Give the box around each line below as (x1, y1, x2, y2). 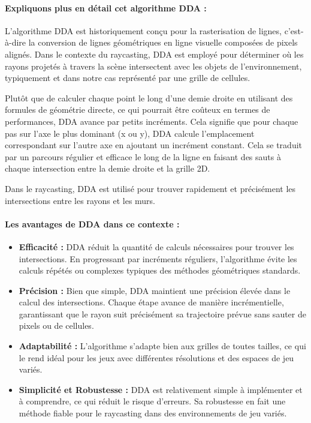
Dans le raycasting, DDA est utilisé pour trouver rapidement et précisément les (5, 182, 296, 194)
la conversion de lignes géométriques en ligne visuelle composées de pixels (28, 36, 298, 49)
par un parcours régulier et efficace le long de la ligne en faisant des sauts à (5, 150, 281, 163)
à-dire (5, 36, 26, 49)
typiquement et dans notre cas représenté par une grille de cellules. (5, 71, 250, 84)
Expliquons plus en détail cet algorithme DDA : (5, 1, 207, 14)
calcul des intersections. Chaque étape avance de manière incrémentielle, (19, 296, 284, 308)
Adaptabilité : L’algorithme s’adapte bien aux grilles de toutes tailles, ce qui (19, 340, 306, 352)
